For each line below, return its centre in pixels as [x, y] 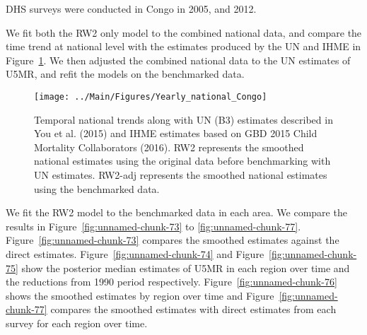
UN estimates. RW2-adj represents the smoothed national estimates [181, 175]
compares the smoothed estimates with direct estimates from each [193, 309]
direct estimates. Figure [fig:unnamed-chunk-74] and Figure [135, 253]
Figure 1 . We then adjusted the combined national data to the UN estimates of [178, 60]
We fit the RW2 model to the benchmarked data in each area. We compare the [176, 212]
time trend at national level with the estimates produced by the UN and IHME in [183, 46]
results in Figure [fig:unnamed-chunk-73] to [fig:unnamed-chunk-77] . [153, 226]
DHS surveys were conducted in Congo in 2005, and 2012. [131, 8]
